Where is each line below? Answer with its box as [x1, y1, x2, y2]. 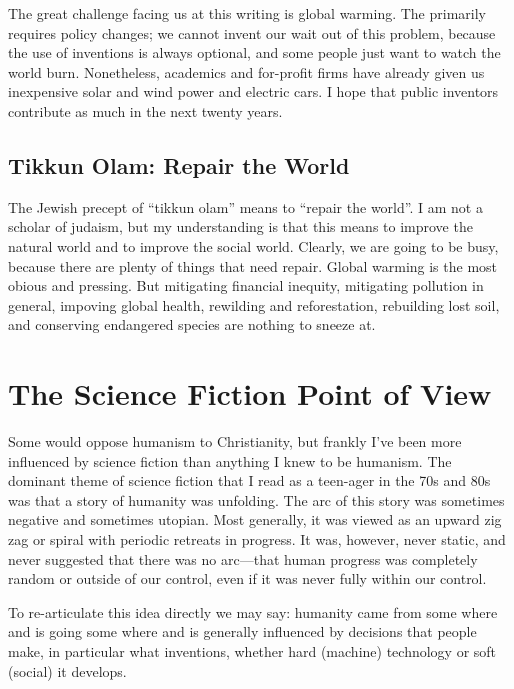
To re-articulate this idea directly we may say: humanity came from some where [8, 601, 498, 622]
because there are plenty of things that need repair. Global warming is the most [8, 255, 498, 276]
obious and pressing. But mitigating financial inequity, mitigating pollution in [8, 275, 484, 296]
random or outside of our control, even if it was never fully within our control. [8, 568, 487, 589]
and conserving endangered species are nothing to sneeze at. [8, 314, 376, 335]
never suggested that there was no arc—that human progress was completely [8, 548, 478, 569]
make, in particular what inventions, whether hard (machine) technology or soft [8, 640, 497, 661]
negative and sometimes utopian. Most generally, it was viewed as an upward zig [8, 509, 502, 530]
